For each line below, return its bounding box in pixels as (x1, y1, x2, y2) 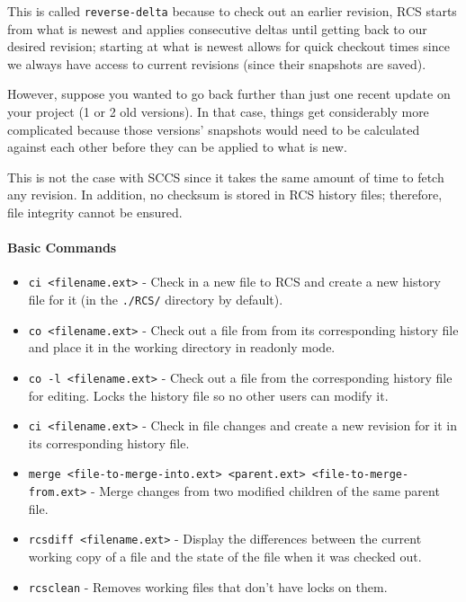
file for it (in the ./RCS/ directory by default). (28, 290, 283, 309)
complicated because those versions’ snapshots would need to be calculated (7, 120, 420, 138)
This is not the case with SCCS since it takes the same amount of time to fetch (7, 167, 444, 186)
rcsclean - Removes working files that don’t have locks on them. (28, 577, 388, 596)
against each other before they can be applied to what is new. (7, 137, 347, 156)
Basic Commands (7, 238, 117, 257)
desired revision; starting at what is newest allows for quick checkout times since (7, 37, 450, 56)
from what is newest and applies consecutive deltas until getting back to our (7, 19, 427, 38)
